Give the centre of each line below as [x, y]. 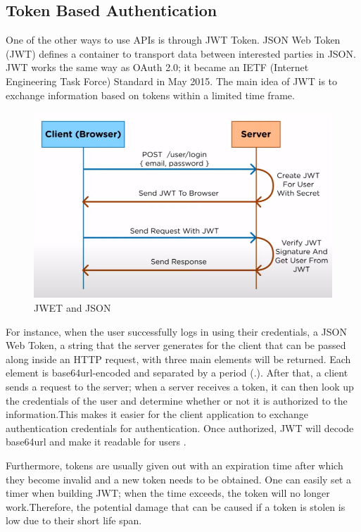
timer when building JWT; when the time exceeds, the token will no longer [168, 493]
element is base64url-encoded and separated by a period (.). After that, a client [177, 373]
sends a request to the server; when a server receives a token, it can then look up [180, 386]
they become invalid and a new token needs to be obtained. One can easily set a [178, 479]
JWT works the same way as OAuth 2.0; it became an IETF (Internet [157, 67]
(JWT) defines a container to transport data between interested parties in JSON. [181, 53]
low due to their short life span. [74, 520]
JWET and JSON [72, 307]
